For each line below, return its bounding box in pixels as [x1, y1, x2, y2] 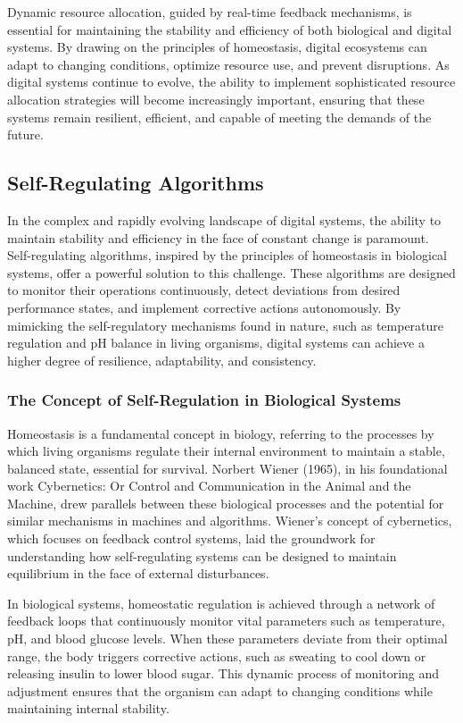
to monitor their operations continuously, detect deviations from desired [7, 281, 401, 299]
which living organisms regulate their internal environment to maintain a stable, [7, 441, 445, 460]
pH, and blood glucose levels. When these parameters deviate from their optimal [7, 629, 448, 648]
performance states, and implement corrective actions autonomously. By [7, 298, 401, 316]
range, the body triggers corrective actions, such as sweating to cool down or [7, 646, 426, 665]
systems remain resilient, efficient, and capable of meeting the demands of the [7, 107, 432, 126]
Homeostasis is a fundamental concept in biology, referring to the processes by [7, 424, 434, 442]
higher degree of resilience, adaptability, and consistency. [7, 350, 317, 369]
